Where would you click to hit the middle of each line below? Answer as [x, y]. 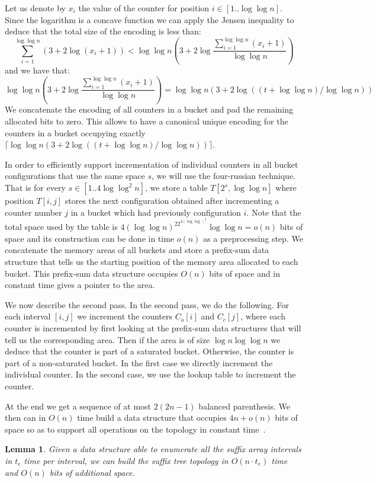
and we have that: [37, 70]
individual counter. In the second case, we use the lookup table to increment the [150, 374]
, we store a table [176, 187]
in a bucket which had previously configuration [156, 212]
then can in [25, 418]
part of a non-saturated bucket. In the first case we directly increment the [139, 362]
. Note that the [274, 212]
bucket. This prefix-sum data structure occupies [91, 273]
